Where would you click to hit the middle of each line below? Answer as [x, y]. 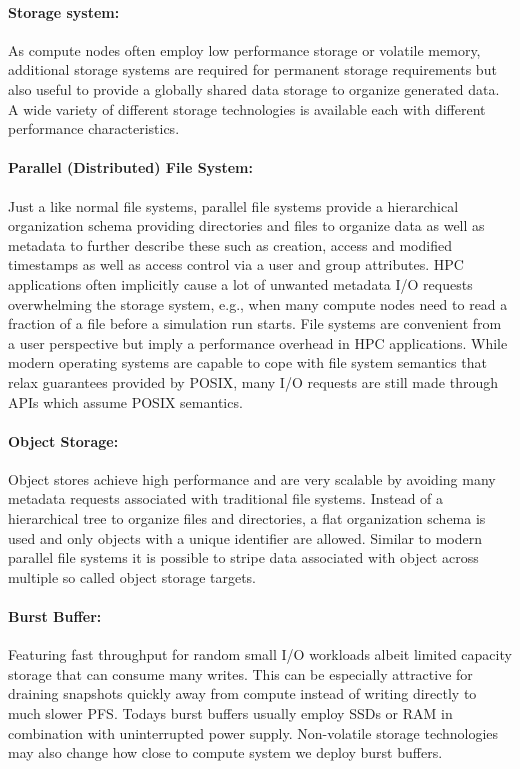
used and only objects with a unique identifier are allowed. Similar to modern [245, 537]
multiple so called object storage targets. [132, 576]
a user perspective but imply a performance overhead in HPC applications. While [258, 342]
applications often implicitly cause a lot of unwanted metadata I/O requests [240, 283]
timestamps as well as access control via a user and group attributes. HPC [236, 264]
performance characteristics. [94, 128]
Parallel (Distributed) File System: [130, 167]
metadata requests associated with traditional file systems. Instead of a [226, 498]
